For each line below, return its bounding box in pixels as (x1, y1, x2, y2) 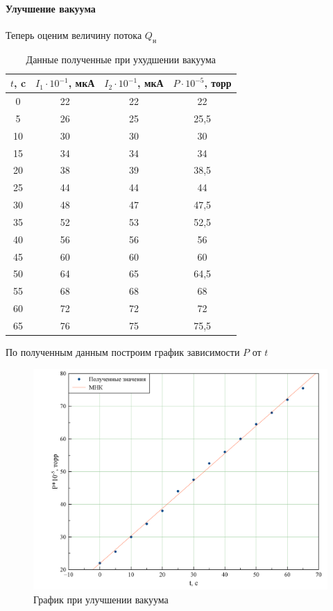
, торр (204, 76, 232, 90)
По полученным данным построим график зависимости (6, 345, 240, 359)
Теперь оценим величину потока (6, 27, 142, 42)
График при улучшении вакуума (33, 592, 169, 606)
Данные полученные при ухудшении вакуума (26, 51, 216, 66)
